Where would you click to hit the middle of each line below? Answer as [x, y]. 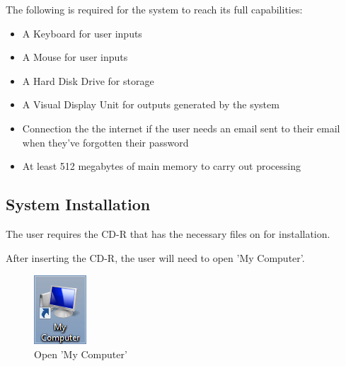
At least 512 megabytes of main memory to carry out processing [161, 166]
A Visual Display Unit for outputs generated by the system [151, 104]
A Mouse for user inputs [75, 57]
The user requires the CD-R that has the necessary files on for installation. [168, 233]
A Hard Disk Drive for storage [88, 80]
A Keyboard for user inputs [82, 33]
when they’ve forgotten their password [105, 142]
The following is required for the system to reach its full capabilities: [154, 9]
